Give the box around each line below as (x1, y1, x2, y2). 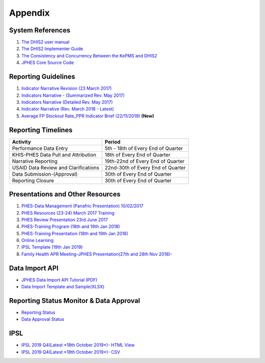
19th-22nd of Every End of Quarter (105, 158, 185, 165)
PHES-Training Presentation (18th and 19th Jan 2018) (21, 230, 129, 236)
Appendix (9, 7, 50, 18)
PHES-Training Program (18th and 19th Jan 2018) (21, 223, 120, 229)
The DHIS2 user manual (21, 39, 70, 45)
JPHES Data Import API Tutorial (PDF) (21, 277, 98, 282)
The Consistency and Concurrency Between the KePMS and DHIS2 (21, 53, 157, 58)
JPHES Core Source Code (21, 59, 74, 66)
